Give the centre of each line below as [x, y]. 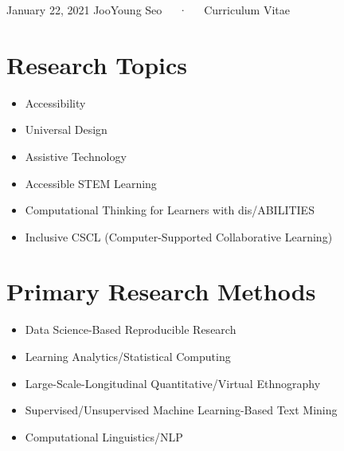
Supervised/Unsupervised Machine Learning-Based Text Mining [181, 410]
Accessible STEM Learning [91, 183]
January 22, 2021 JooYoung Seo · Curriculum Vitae [149, 10]
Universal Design [66, 129]
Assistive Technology [76, 156]
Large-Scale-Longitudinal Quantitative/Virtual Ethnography [173, 383]
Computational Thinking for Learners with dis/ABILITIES [170, 210]
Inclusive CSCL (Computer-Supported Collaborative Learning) [179, 236]
